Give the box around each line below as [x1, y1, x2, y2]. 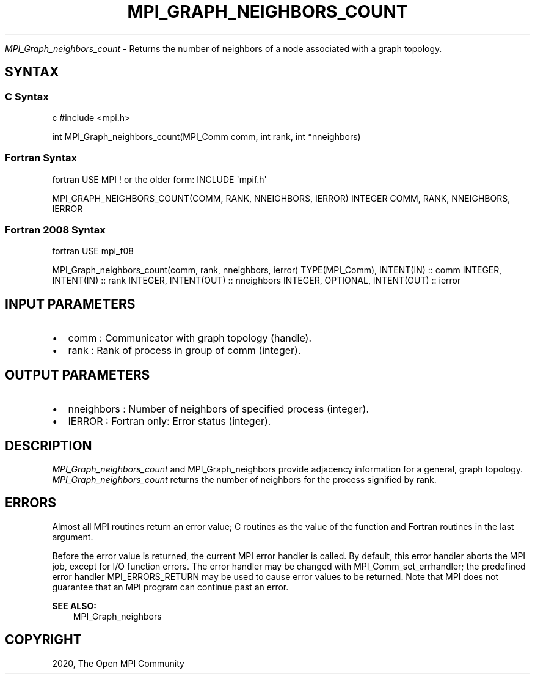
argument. [52, 531, 93, 542]
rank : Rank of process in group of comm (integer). [68, 344, 301, 357]
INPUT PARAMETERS [5, 296, 136, 312]
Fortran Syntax [5, 152, 77, 164]
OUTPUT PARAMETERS [5, 367, 150, 383]
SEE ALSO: [52, 600, 96, 611]
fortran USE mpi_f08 [52, 246, 134, 257]
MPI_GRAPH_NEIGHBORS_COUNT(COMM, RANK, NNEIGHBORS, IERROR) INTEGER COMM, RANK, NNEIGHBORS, [52, 193, 511, 204]
